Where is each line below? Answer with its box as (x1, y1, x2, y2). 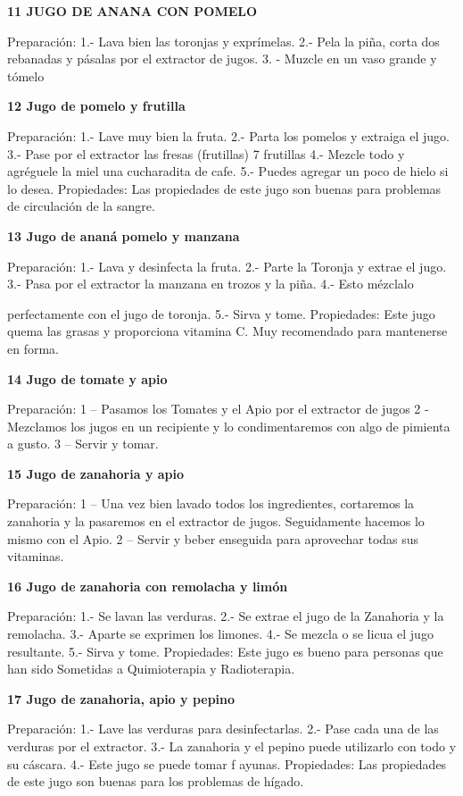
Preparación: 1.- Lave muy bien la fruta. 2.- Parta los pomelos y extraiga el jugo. (7, 126, 450, 145)
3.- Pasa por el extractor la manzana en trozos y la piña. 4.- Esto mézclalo (7, 274, 414, 293)
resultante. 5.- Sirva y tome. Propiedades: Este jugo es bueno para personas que (7, 641, 443, 660)
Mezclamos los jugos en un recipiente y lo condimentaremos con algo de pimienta (7, 416, 451, 435)
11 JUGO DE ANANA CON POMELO (7, 2, 258, 20)
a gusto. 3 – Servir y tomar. (7, 434, 159, 453)
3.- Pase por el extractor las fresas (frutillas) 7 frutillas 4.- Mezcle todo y (7, 144, 405, 163)
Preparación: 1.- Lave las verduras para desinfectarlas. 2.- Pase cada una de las (7, 719, 439, 738)
